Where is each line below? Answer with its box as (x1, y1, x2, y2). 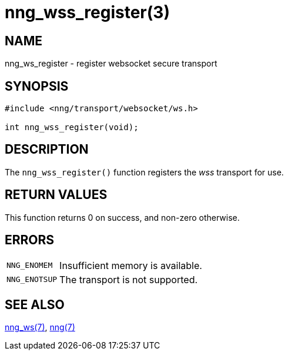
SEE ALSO (5, 297, 65, 312)
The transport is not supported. (59, 273, 198, 286)
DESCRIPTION (5, 142, 89, 157)
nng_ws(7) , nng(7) (5, 322, 75, 333)
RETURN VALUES (5, 187, 108, 203)
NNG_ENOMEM (6, 261, 53, 270)
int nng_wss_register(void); (5, 122, 139, 132)
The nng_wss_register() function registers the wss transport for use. (5, 167, 284, 177)
